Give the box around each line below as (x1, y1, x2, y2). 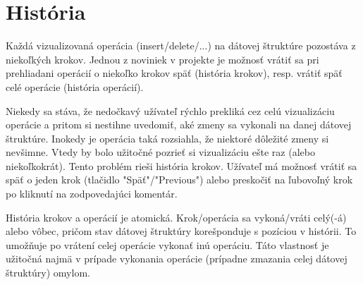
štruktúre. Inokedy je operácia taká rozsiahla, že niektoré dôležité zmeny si (6, 131, 329, 145)
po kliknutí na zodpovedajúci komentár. (6, 186, 178, 201)
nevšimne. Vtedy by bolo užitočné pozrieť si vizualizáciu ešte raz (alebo (6, 145, 315, 159)
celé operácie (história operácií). (6, 79, 144, 94)
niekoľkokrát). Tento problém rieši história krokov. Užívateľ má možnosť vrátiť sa (6, 158, 357, 173)
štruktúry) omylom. (6, 265, 90, 280)
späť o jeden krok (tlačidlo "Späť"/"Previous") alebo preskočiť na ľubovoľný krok (6, 172, 353, 187)
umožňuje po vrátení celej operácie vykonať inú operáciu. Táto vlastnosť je (6, 237, 329, 252)
